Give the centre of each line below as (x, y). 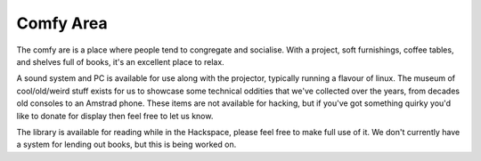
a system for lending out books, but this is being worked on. (126, 145)
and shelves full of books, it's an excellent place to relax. (120, 61)
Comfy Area (62, 23)
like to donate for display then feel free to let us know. (115, 116)
